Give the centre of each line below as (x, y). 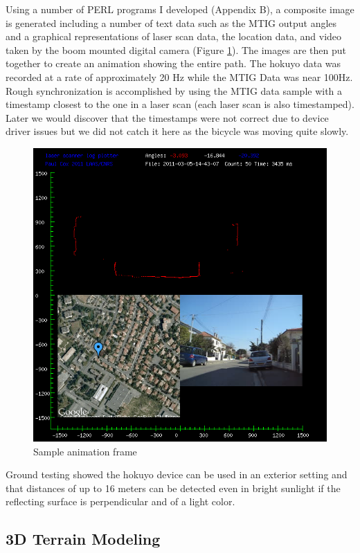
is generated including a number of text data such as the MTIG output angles (171, 22)
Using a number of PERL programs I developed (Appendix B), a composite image (180, 9)
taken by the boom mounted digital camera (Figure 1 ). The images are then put (176, 49)
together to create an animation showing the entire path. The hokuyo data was (173, 63)
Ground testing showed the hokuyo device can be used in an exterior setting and (177, 474)
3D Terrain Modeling (83, 539)
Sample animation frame (85, 451)
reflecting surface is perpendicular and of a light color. (120, 501)
